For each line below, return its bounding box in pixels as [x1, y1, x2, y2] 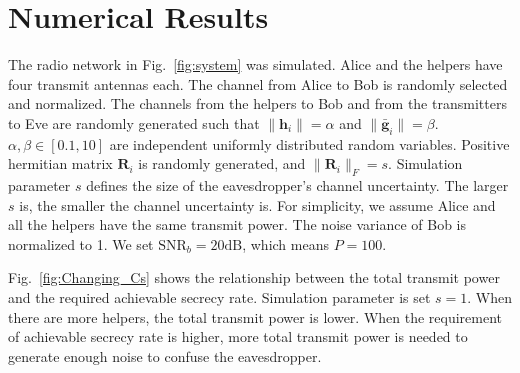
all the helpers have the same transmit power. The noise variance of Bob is [8, 214, 467, 235]
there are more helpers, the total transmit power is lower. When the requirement [8, 306, 503, 327]
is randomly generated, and [138, 153, 306, 174]
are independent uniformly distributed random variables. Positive [109, 133, 510, 154]
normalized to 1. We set [8, 233, 154, 254]
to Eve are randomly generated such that [8, 112, 260, 133]
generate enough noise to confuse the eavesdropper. [8, 345, 322, 366]
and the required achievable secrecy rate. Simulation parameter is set [8, 287, 431, 308]
